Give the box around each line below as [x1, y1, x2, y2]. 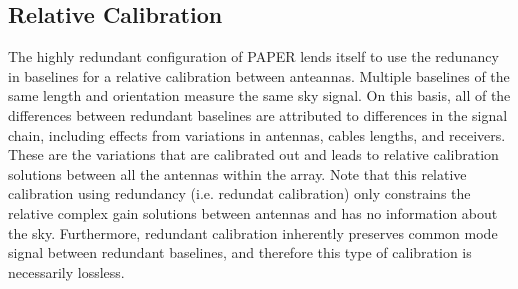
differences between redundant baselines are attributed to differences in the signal [8, 104, 508, 125]
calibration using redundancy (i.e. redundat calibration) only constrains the [8, 183, 471, 204]
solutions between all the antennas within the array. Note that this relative [8, 163, 467, 184]
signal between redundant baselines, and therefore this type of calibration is [8, 242, 472, 263]
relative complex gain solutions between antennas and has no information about [8, 202, 498, 223]
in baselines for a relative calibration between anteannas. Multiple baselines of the [8, 65, 510, 86]
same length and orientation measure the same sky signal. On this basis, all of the [8, 85, 511, 106]
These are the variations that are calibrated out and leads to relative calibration [8, 144, 499, 165]
